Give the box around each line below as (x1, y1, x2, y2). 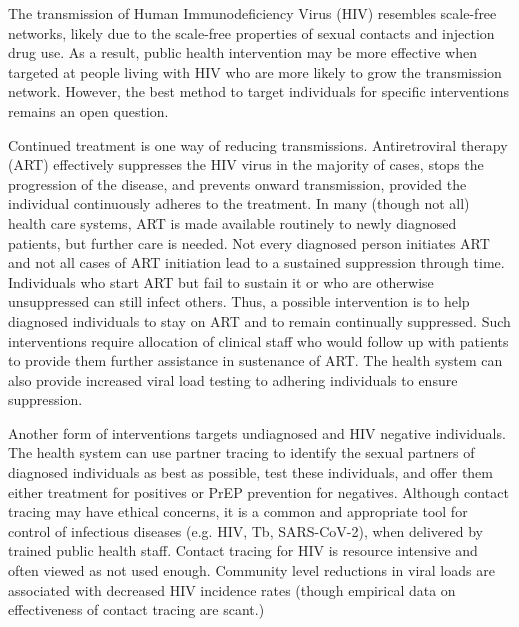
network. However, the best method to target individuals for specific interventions (8, 81, 510, 102)
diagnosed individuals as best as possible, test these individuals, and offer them (8, 462, 493, 483)
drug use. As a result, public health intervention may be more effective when (8, 42, 477, 63)
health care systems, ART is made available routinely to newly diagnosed (8, 212, 457, 233)
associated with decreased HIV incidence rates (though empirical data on (8, 579, 456, 600)
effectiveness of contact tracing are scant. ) (8, 599, 265, 620)
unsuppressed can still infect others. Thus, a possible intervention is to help (8, 291, 470, 312)
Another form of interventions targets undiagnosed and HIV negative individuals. (8, 422, 506, 443)
